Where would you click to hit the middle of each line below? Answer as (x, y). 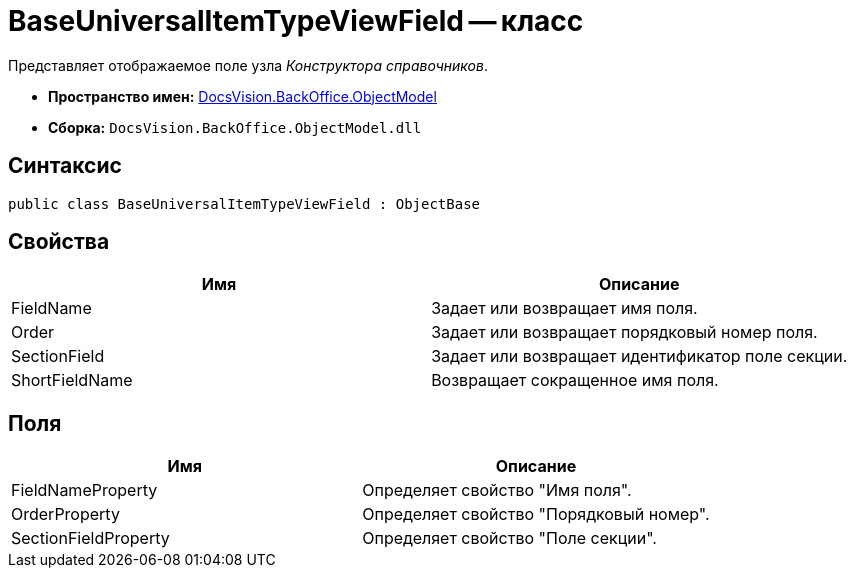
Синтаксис (65, 166)
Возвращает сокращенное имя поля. (575, 380)
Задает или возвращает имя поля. (564, 308)
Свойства (59, 242)
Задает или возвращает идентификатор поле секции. (639, 356)
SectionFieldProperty (90, 538)
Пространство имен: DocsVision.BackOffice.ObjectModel (242, 96)
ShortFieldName (72, 380)
